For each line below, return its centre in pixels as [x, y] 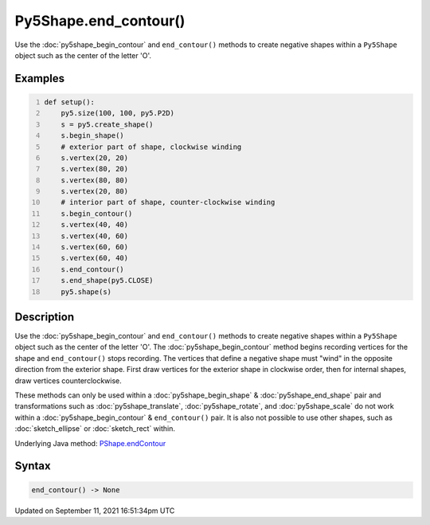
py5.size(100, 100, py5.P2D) [118, 113]
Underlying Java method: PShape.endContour [90, 443]
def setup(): [70, 102]
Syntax [33, 466]
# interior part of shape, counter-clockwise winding [168, 202]
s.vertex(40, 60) [95, 236]
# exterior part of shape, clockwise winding [151, 147]
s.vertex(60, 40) [95, 258]
